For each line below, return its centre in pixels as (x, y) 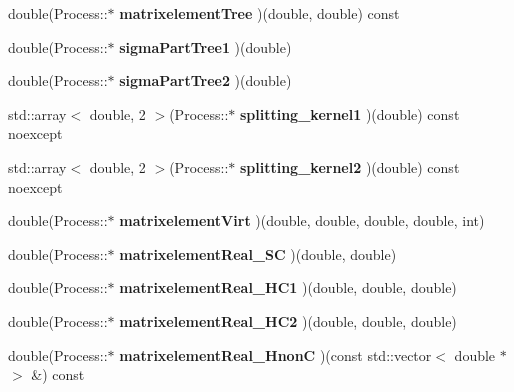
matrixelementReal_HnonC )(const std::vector (275, 354)
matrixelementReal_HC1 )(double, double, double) (288, 287)
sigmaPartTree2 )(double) (205, 80)
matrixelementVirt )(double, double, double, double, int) (302, 220)
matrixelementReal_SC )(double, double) (258, 253)
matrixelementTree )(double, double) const (259, 13)
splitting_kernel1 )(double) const (349, 113)
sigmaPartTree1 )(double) (205, 46)
